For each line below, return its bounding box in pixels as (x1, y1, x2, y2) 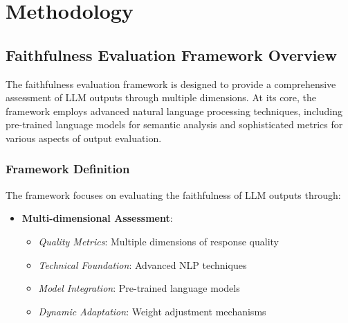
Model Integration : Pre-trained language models (38, 281, 240, 295)
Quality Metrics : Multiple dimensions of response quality (38, 234, 279, 248)
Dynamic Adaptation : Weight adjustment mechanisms (38, 304, 266, 318)
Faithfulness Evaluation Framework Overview (6, 44, 337, 65)
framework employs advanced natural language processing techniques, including (6, 103, 342, 118)
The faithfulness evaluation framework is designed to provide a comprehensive (6, 76, 336, 91)
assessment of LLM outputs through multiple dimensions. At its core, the (6, 90, 317, 105)
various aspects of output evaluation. (6, 130, 162, 145)
